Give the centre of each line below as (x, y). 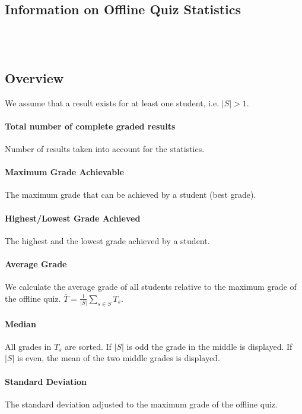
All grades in (28, 346)
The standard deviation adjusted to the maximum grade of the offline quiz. (141, 404)
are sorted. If (88, 346)
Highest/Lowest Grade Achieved (73, 218)
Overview (34, 78)
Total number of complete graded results (90, 126)
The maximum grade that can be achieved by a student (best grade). (131, 195)
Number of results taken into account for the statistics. (105, 148)
